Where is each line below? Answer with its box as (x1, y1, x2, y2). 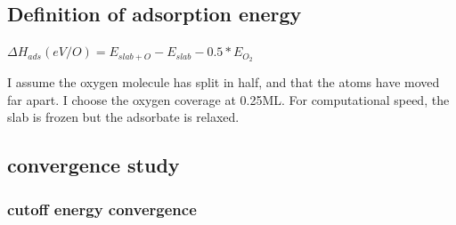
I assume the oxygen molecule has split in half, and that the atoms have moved (7, 73, 440, 92)
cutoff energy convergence (7, 197, 197, 220)
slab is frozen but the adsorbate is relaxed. (7, 108, 240, 126)
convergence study (7, 151, 180, 179)
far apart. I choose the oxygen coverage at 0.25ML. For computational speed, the (7, 90, 450, 108)
